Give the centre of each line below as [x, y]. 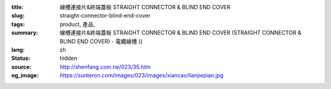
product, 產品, [77, 24]
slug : [18, 16]
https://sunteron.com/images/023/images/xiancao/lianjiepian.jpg [142, 76]
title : [17, 7]
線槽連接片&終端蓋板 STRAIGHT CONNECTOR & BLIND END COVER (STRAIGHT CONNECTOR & [181, 33]
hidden [69, 59]
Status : [21, 59]
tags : [18, 24]
